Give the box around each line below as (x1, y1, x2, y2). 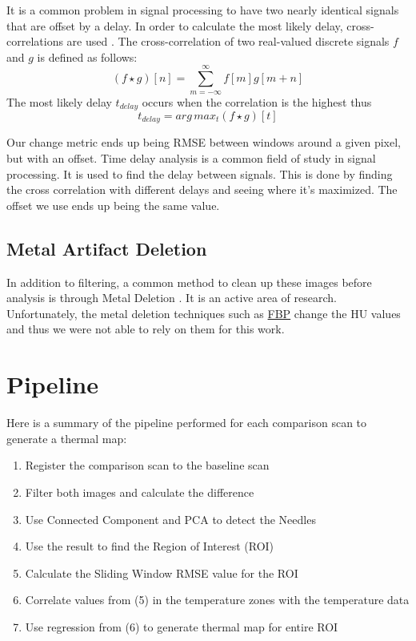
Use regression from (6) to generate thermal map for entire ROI (25, 618, 338, 635)
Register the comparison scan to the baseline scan (25, 457, 270, 474)
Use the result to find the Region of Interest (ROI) (25, 538, 274, 554)
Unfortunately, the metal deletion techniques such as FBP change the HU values (6, 304, 401, 321)
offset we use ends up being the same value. (6, 196, 220, 213)
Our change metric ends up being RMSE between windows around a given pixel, (6, 134, 402, 151)
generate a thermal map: (6, 429, 127, 446)
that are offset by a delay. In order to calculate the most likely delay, (6, 17, 343, 34)
